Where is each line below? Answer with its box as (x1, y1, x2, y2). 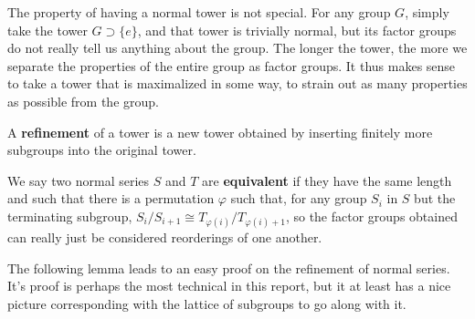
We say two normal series (7, 170, 150, 190)
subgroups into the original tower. (7, 140, 196, 159)
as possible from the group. (7, 91, 159, 110)
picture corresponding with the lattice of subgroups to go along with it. (7, 293, 406, 313)
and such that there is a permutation (7, 189, 215, 208)
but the (414, 189, 456, 208)
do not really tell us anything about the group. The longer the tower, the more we (7, 38, 468, 57)
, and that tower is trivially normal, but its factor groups (137, 20, 457, 39)
